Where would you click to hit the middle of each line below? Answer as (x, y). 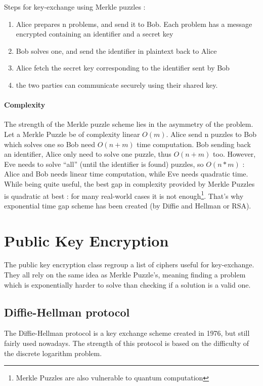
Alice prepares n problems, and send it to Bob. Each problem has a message (134, 24)
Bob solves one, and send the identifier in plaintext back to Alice (116, 50)
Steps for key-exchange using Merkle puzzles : (75, 7)
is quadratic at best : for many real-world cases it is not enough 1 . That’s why (124, 195)
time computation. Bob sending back (194, 144)
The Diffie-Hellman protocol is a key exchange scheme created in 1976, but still (127, 333)
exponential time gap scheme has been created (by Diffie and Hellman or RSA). (128, 205)
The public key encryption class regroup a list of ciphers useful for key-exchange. (129, 265)
